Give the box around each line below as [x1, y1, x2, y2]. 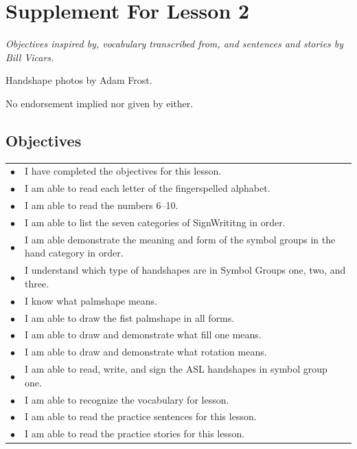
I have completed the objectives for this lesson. [25, 164, 222, 178]
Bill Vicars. [5, 50, 54, 64]
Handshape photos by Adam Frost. [5, 73, 152, 87]
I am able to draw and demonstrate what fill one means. [25, 327, 262, 342]
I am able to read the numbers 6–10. [25, 198, 178, 212]
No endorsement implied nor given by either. [5, 96, 194, 110]
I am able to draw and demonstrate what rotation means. [25, 344, 267, 359]
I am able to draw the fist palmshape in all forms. [25, 310, 235, 325]
